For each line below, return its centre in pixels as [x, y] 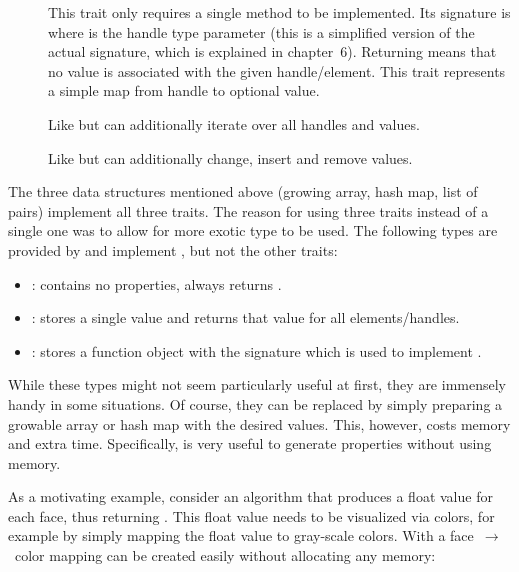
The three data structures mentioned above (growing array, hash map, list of [243, 191]
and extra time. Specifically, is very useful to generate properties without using [250, 443]
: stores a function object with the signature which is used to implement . [256, 350]
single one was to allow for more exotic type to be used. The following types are [253, 230]
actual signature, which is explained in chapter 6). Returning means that [272, 51]
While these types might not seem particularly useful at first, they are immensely [257, 384]
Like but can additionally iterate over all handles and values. [234, 123]
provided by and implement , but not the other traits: [173, 249]
